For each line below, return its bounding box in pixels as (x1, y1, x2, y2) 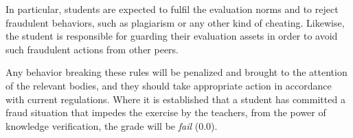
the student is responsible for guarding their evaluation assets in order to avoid (5, 29, 338, 43)
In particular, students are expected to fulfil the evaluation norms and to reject (5, 2, 339, 16)
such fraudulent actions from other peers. (5, 42, 179, 56)
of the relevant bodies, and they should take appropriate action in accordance (5, 78, 332, 92)
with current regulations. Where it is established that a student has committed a (5, 92, 345, 106)
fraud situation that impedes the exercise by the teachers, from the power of (5, 105, 326, 120)
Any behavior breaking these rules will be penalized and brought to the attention (5, 65, 348, 79)
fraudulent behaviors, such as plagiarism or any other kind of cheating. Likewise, (5, 15, 345, 29)
